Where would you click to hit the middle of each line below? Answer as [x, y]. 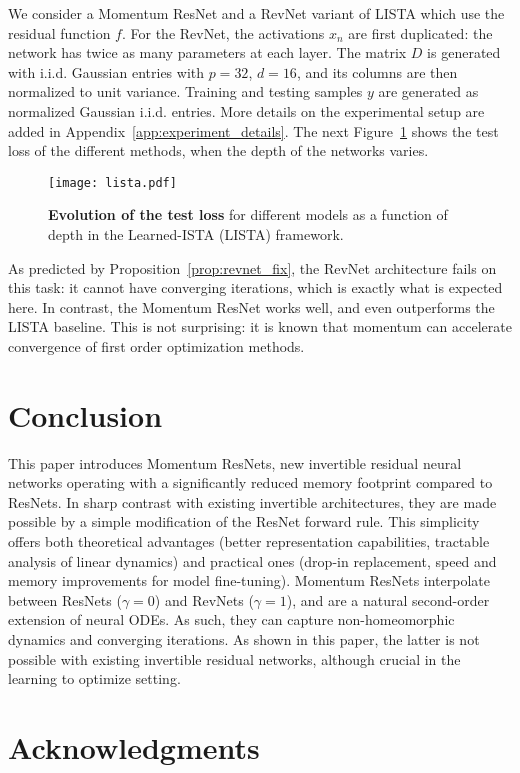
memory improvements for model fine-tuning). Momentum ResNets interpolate [249, 580]
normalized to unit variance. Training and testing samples [185, 91]
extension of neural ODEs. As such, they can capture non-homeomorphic [231, 619]
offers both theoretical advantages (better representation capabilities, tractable [249, 541]
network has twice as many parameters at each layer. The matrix [207, 52]
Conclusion [85, 414]
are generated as [428, 91]
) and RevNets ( [204, 599]
